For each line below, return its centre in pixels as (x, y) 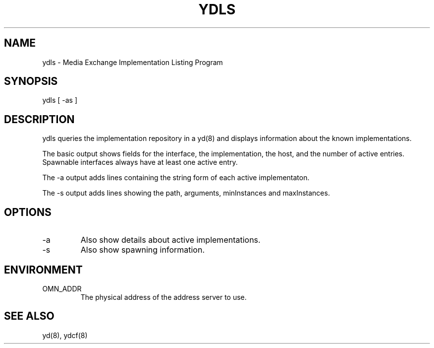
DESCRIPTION (39, 119)
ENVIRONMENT (43, 270)
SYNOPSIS (31, 81)
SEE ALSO (29, 316)
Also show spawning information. (143, 250)
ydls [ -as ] (60, 100)
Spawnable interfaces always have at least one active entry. (140, 162)
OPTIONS (28, 212)
